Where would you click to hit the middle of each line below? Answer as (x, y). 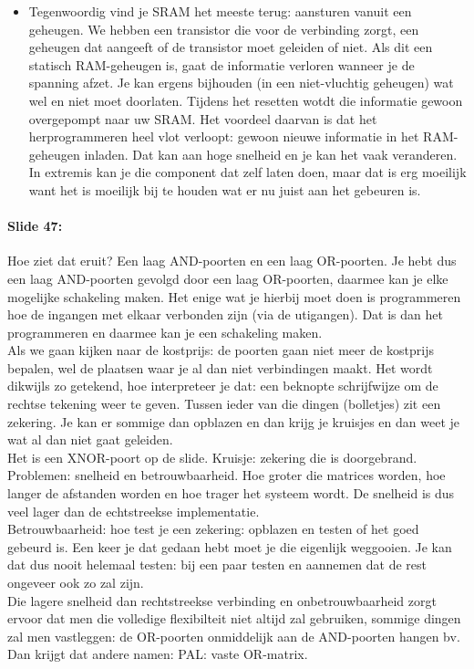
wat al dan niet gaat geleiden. (90, 439)
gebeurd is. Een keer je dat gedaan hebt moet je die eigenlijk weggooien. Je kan (230, 546)
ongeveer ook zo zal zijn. (76, 583)
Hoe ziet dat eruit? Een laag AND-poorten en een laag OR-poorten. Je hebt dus (232, 261)
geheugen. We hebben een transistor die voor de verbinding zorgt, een (224, 29)
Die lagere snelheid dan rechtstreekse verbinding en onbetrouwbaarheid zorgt (222, 600)
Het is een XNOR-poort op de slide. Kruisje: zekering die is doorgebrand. (212, 457)
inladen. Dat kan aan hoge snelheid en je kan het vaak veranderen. (271, 154)
